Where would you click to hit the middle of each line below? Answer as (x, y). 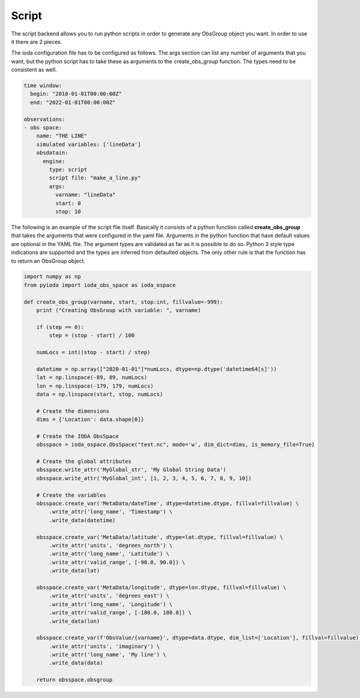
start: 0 (68, 203)
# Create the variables (71, 495)
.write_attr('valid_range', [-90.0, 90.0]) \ (117, 562)
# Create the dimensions (73, 411)
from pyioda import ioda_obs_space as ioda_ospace (100, 285)
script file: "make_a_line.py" (95, 178)
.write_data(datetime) (82, 520)
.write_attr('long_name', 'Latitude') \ (109, 554)
